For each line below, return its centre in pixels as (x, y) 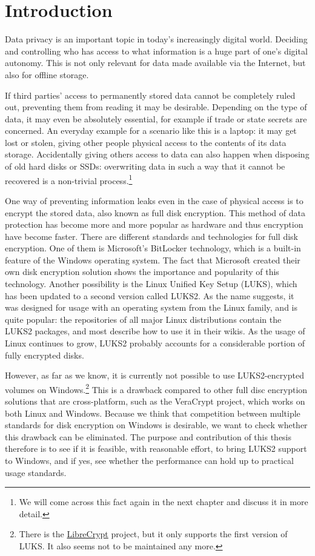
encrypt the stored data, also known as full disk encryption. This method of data (155, 212)
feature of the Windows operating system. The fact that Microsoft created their (153, 260)
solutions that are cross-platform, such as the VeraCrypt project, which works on (155, 401)
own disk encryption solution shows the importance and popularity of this (142, 272)
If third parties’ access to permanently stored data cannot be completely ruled (150, 95)
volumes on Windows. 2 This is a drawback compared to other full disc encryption (156, 388)
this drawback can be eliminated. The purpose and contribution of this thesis (148, 436)
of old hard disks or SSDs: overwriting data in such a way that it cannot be (145, 166)
